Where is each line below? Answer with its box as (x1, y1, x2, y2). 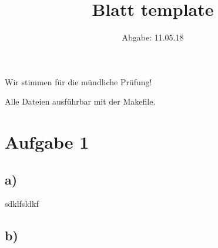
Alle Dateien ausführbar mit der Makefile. (5, 95, 156, 108)
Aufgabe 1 (5, 130, 89, 154)
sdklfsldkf (5, 197, 39, 210)
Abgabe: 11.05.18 (122, 31, 184, 43)
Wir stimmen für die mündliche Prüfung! (5, 75, 152, 88)
